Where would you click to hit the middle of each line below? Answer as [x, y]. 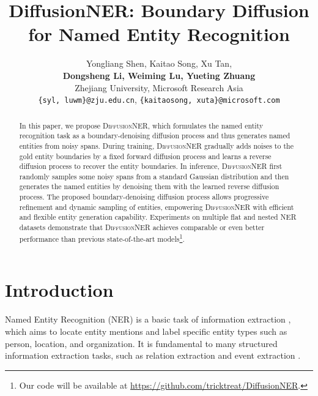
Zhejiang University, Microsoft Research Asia [159, 87]
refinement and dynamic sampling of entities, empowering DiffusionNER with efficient [157, 207]
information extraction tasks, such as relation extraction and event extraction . [153, 355]
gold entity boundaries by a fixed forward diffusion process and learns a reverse [145, 156]
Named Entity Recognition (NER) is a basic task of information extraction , [148, 319]
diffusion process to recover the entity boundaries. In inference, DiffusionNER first [151, 166]
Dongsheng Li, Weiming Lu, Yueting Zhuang [159, 75]
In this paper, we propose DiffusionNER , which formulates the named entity [141, 125]
